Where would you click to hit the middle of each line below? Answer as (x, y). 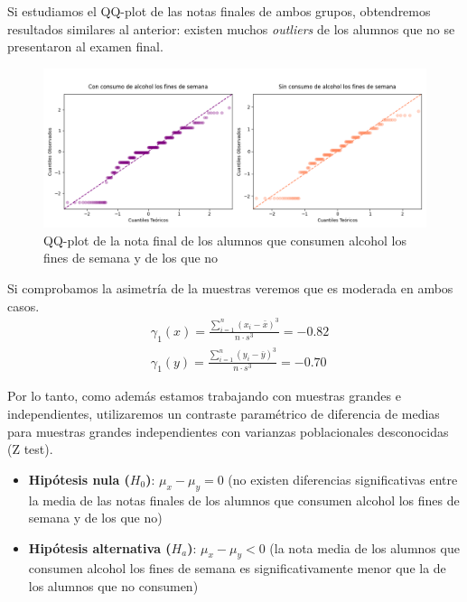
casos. (23, 306)
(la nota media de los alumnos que (364, 547)
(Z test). (30, 449)
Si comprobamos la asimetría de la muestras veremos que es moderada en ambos (230, 287)
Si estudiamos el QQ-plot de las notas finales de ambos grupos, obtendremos (219, 11)
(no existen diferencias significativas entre (343, 479)
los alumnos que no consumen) (113, 586)
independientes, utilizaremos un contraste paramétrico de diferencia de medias (224, 413)
